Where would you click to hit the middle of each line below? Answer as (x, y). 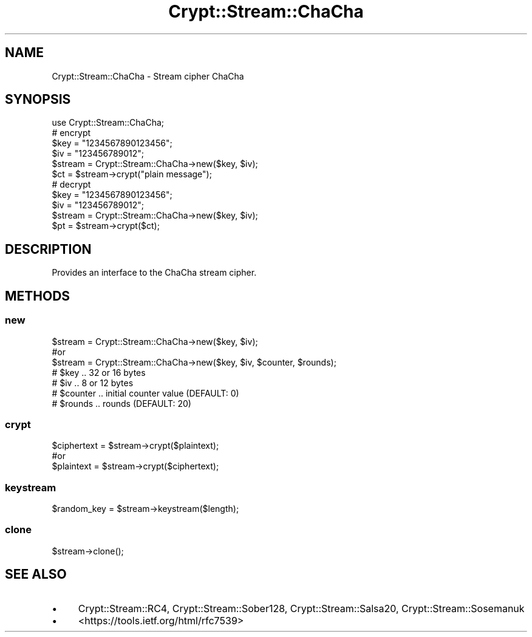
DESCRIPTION (48, 249)
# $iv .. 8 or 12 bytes (93, 383)
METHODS (38, 296)
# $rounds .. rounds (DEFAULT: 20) (121, 403)
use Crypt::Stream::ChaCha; (108, 123)
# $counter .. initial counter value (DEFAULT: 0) (145, 393)
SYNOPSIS (38, 100)
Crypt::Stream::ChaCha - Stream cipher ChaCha (148, 76)
